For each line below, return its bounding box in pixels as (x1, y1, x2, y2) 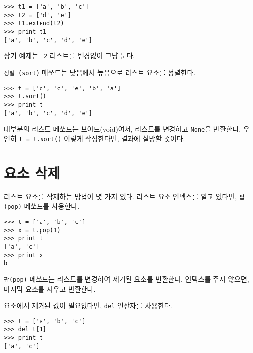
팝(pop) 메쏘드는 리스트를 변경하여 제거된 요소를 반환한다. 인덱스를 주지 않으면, (4, 273, 249, 284)
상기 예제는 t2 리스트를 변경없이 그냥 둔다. (4, 50, 135, 61)
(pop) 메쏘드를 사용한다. (4, 201, 80, 211)
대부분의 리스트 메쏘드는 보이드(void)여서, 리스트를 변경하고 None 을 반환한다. (4, 124, 241, 134)
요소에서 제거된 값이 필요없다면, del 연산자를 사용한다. (4, 300, 172, 310)
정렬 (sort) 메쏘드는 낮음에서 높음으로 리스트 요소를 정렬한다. (4, 67, 196, 77)
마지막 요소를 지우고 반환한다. (4, 283, 96, 294)
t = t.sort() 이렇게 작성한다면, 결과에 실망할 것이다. (19, 133, 185, 143)
